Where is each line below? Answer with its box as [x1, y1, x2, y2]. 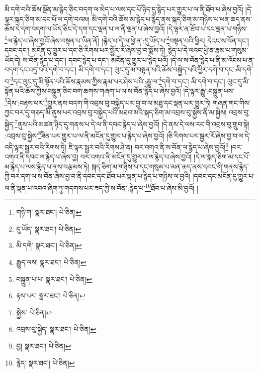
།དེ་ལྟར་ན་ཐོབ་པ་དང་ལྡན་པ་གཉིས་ [167, 23, 248, 34]
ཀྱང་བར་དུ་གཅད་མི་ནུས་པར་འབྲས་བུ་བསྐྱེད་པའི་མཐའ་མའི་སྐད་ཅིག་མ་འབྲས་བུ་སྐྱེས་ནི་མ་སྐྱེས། [4, 107, 227, 117]
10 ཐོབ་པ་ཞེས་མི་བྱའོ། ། [145, 181, 198, 193]
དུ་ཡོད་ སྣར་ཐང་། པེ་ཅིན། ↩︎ [16, 223, 82, 234]
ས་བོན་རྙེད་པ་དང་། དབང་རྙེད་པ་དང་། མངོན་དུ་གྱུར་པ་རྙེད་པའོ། [23, 54, 169, 65]
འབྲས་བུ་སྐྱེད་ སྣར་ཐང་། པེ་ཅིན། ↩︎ [16, 324, 96, 334]
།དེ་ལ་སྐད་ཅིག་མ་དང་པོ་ [194, 151, 250, 162]
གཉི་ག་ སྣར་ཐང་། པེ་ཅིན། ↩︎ [16, 207, 82, 217]
